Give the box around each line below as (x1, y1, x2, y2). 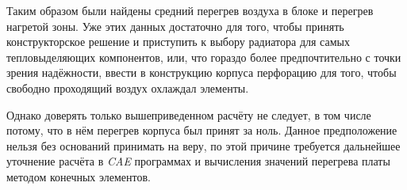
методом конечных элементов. (6, 168, 151, 184)
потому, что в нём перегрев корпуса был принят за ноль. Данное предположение (6, 122, 397, 139)
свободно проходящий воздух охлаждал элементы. (6, 79, 249, 96)
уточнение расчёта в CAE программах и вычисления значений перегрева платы (6, 153, 390, 169)
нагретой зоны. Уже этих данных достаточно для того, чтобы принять (6, 17, 344, 34)
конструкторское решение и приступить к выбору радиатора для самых (6, 33, 350, 50)
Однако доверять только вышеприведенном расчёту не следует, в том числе (6, 106, 371, 123)
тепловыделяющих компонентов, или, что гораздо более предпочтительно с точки (6, 48, 401, 65)
